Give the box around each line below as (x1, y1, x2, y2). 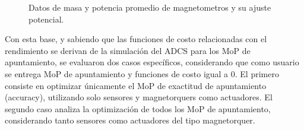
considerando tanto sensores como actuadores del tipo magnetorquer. (5, 114, 255, 126)
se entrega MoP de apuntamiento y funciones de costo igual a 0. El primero (5, 67, 279, 80)
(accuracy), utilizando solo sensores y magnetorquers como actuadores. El (5, 91, 273, 103)
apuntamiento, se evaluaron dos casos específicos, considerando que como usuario (5, 56, 299, 68)
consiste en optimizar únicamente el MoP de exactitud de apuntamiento (5, 79, 267, 91)
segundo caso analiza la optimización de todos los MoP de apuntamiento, (5, 102, 271, 115)
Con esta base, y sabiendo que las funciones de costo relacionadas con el (5, 33, 267, 45)
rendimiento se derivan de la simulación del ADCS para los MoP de (5, 44, 251, 56)
